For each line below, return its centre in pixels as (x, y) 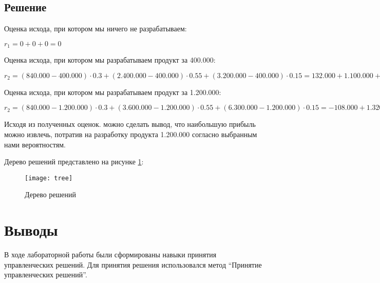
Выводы (31, 230)
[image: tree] (49, 178)
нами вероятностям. (35, 144)
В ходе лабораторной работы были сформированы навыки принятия (110, 254)
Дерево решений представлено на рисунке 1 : (74, 162)
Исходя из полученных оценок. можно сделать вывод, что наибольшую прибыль (130, 124)
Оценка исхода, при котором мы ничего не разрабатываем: (96, 29)
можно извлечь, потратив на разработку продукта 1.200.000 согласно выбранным (131, 134)
